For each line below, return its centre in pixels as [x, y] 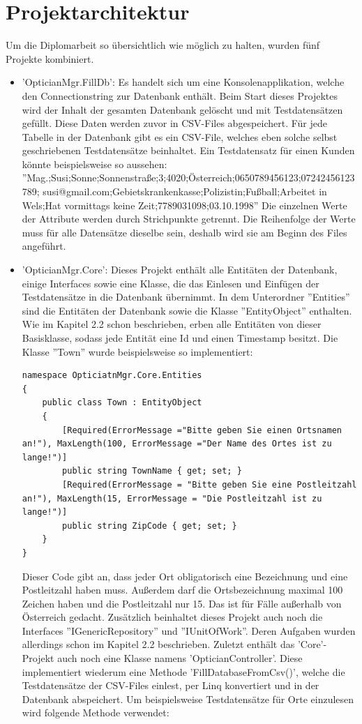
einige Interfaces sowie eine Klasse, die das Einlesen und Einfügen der [171, 283]
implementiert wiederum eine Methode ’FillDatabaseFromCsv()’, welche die [183, 671]
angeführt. [44, 246]
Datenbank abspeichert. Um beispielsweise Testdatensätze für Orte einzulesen [188, 699]
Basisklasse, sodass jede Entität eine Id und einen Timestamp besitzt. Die [180, 338]
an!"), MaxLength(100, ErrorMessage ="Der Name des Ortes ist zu [177, 444]
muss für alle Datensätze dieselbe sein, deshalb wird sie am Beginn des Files [184, 232]
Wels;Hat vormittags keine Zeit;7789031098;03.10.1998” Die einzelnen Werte [184, 205]
